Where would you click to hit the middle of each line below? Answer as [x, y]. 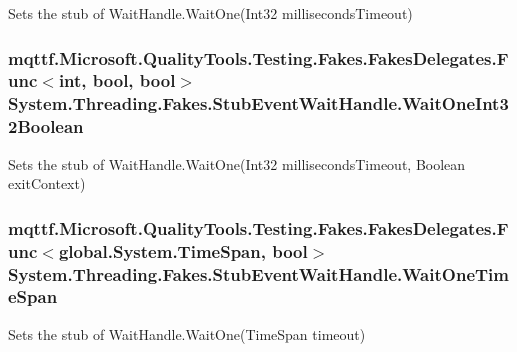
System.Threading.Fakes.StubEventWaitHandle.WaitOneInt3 [258, 103]
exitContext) [47, 183]
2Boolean [46, 126]
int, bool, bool [117, 80]
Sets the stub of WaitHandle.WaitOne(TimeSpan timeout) [187, 333]
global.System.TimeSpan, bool [183, 250]
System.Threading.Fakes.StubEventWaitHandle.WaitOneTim [258, 273]
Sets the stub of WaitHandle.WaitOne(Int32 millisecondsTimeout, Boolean [237, 163]
